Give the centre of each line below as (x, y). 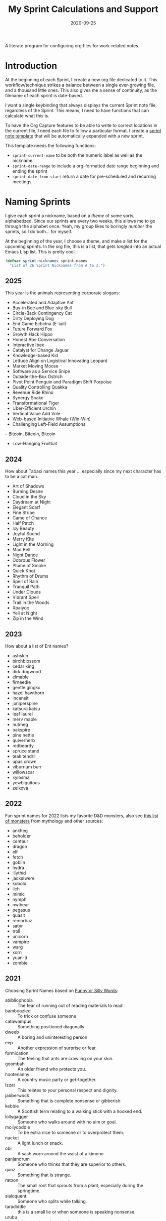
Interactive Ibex (28, 345)
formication (17, 1053)
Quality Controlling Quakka (40, 387)
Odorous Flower (29, 560)
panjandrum (17, 1159)
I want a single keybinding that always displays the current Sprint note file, (81, 105)
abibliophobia (19, 1000)
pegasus (21, 910)
